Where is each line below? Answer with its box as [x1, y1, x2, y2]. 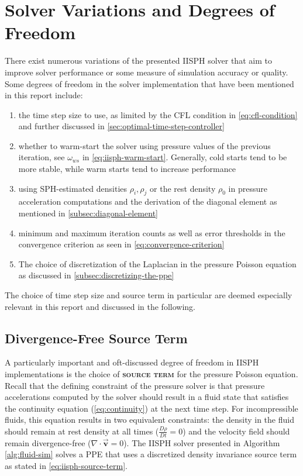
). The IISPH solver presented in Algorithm [123, 436, 280, 449]
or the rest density [150, 182, 216, 194]
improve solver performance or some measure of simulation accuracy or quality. [5, 65, 288, 78]
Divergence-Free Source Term [5, 329, 188, 347]
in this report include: [5, 89, 83, 101]
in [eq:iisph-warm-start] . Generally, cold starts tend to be [82, 151, 287, 163]
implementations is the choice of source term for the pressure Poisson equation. [5, 368, 298, 380]
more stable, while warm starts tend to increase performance [18, 163, 236, 175]
